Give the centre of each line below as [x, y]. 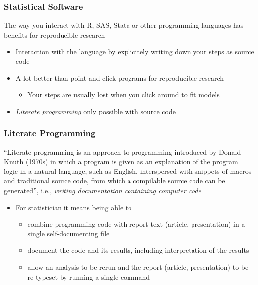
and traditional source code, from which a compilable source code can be [115, 181]
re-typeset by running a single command [89, 276]
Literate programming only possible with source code [96, 111]
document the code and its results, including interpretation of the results [138, 250]
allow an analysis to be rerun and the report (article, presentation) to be [138, 266]
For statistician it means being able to [74, 207]
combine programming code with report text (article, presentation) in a [136, 224]
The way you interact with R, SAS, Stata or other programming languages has [124, 25]
